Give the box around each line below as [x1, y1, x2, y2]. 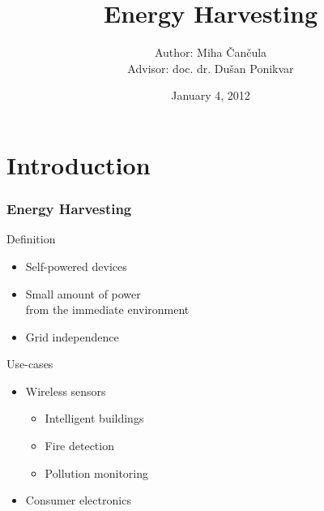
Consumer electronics [25, 492, 131, 509]
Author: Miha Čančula [154, 44, 267, 61]
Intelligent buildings [45, 410, 144, 427]
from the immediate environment [25, 301, 190, 318]
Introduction [6, 148, 151, 181]
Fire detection [45, 437, 114, 454]
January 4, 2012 [171, 87, 250, 104]
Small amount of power [25, 285, 141, 302]
